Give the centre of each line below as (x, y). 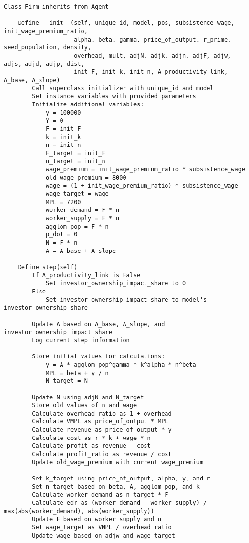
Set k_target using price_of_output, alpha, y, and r (121, 479)
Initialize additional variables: (88, 104)
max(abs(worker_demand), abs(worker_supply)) (79, 511)
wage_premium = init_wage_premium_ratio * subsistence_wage (145, 170)
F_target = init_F (75, 153)
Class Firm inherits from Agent (56, 7)
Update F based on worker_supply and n (97, 519)
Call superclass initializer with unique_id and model (123, 88)
